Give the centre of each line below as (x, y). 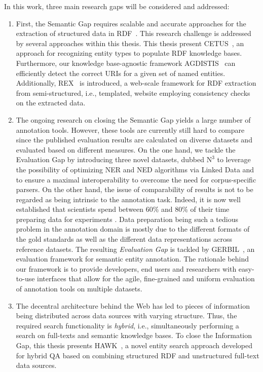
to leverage (234, 159)
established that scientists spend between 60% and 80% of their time (123, 209)
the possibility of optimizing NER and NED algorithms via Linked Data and (135, 169)
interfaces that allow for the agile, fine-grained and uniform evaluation (146, 278)
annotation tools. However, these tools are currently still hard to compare (130, 129)
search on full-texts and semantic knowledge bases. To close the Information (134, 335)
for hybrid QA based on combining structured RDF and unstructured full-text (138, 355)
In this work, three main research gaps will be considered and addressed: (117, 6)
